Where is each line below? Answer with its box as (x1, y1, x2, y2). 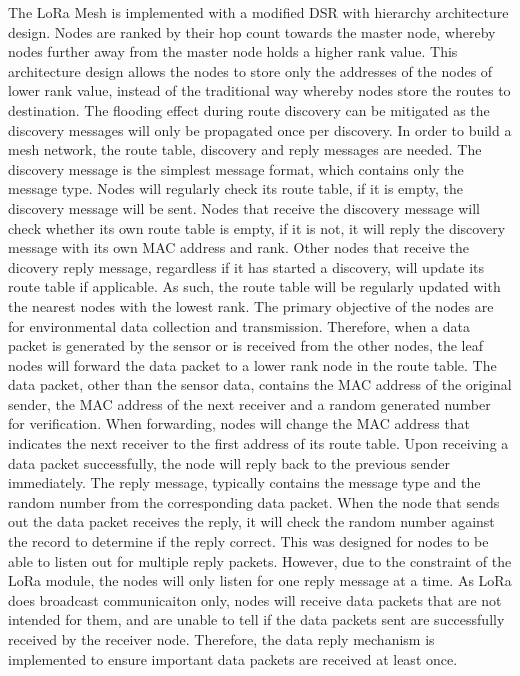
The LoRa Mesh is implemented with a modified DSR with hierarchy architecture (8, 2, 509, 22)
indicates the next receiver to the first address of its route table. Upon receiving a (8, 433, 509, 454)
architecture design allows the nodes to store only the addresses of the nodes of (8, 60, 493, 81)
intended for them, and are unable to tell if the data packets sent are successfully (8, 609, 505, 630)
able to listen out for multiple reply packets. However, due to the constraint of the (8, 550, 512, 571)
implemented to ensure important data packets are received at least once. (8, 648, 458, 669)
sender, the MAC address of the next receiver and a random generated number (8, 393, 491, 414)
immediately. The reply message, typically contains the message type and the (8, 472, 481, 493)
